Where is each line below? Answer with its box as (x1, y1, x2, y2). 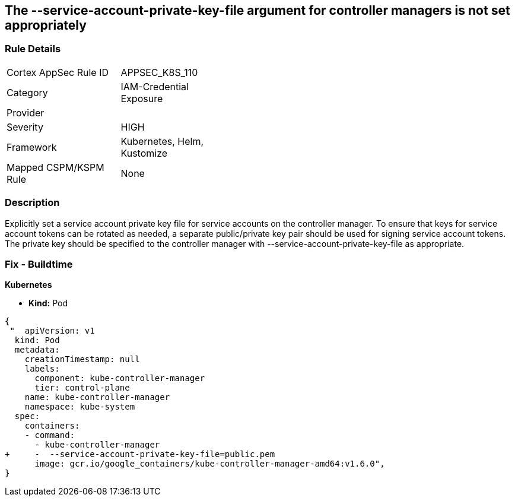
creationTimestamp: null (24, 354, 140, 364)
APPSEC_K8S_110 (120, 66, 198, 78)
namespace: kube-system (24, 402, 135, 412)
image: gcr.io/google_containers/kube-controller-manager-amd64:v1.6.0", (34, 459, 385, 469)
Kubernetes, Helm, (120, 135, 204, 147)
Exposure (120, 92, 163, 104)
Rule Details (5, 43, 61, 55)
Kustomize (120, 147, 168, 159)
